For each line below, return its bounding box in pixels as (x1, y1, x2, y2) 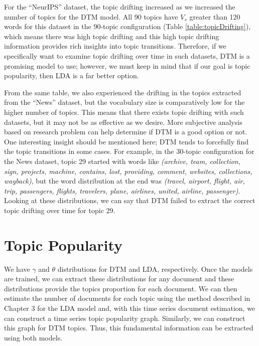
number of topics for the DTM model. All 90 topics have (4, 11, 178, 22)
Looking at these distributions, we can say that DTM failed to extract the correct (4, 195, 255, 206)
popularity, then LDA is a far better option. (4, 70, 139, 81)
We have (4, 263, 30, 274)
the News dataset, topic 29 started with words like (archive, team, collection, (4, 155, 241, 166)
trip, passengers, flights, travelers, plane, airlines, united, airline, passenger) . (4, 185, 240, 196)
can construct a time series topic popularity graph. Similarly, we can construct (4, 312, 245, 323)
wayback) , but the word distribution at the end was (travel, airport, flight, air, (4, 176, 245, 186)
